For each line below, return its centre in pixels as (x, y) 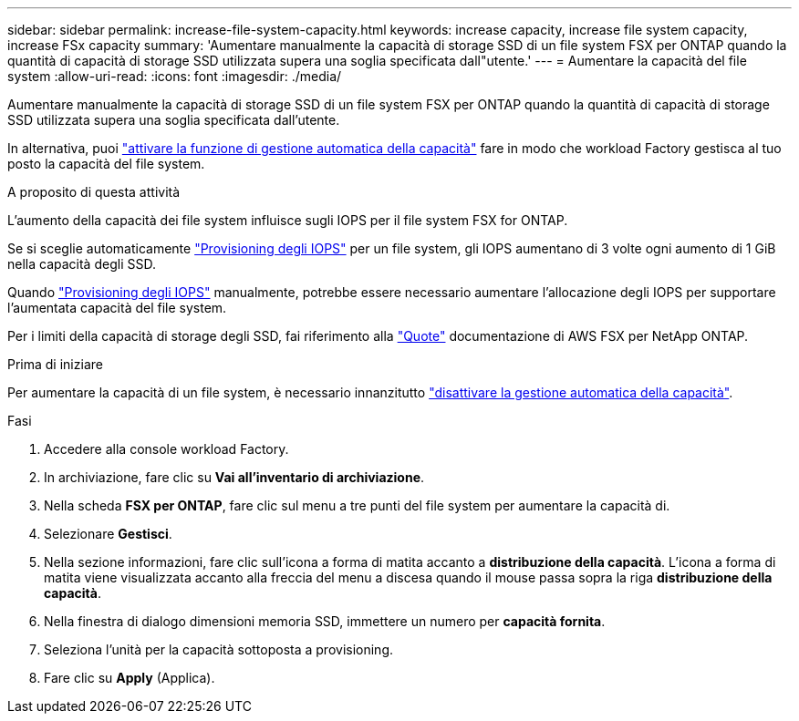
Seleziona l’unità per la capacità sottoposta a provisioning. (219, 649)
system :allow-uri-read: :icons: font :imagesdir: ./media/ (175, 76)
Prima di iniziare (55, 364)
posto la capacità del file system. (106, 164)
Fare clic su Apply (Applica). (130, 678)
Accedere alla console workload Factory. (166, 449)
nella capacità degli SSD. (82, 264)
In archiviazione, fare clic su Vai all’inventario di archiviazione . (234, 477)
